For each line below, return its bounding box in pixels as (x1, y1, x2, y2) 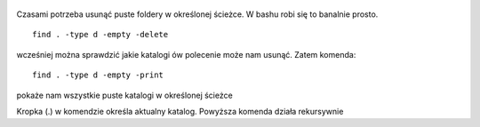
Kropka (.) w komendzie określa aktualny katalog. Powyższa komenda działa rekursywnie (16, 106, 344, 116)
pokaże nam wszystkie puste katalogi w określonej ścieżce (16, 90, 233, 100)
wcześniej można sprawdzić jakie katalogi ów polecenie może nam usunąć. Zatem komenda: (16, 49, 356, 60)
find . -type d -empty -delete (32, 29, 169, 40)
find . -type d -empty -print (32, 70, 164, 80)
